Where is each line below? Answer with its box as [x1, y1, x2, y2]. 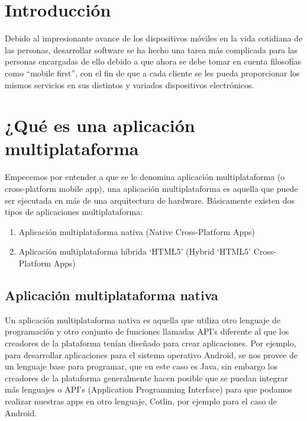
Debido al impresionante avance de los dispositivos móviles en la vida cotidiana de [5, 32, 303, 44]
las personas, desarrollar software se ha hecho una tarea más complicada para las [5, 43, 298, 56]
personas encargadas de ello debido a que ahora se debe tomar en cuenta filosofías [5, 55, 302, 68]
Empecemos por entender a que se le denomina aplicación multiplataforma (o [5, 171, 285, 183]
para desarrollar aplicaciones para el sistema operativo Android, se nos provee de [5, 348, 298, 361]
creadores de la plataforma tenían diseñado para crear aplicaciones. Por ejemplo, [5, 336, 296, 349]
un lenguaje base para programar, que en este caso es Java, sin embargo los [5, 360, 278, 372]
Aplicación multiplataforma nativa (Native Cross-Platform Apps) [18, 225, 255, 237]
